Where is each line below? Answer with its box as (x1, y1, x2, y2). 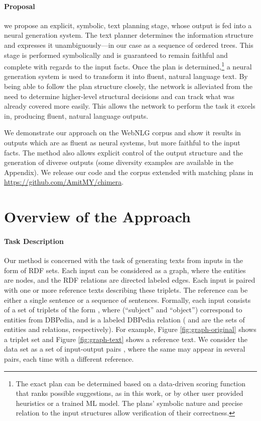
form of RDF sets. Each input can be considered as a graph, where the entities (4, 265, 246, 275)
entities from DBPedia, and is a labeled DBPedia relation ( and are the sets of (4, 314, 245, 324)
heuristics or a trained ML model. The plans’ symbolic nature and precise (16, 397, 243, 408)
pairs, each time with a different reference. (4, 354, 134, 364)
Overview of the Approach (4, 206, 191, 227)
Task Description (4, 235, 64, 246)
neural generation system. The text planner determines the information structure (4, 30, 253, 40)
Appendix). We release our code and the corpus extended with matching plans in (4, 166, 253, 177)
